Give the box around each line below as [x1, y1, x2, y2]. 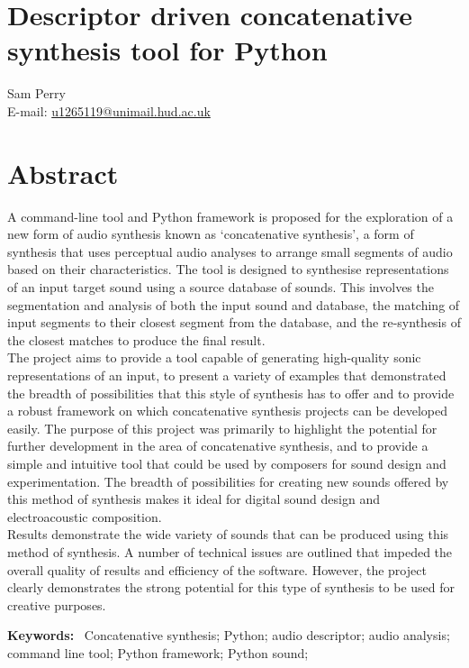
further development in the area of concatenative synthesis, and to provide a [7, 436, 428, 455]
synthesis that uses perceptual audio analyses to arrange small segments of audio [7, 242, 453, 261]
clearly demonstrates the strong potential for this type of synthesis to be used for [7, 578, 455, 597]
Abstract [7, 154, 119, 191]
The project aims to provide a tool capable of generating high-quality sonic [7, 348, 421, 367]
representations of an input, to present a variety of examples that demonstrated [7, 365, 446, 384]
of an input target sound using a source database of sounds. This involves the [7, 278, 434, 296]
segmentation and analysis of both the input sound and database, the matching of [7, 295, 460, 314]
